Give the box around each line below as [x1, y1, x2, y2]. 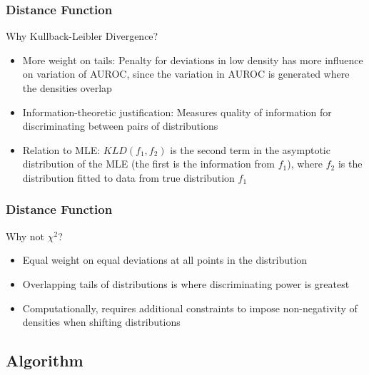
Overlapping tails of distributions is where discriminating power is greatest [22, 276, 350, 291]
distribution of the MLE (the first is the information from [22, 156, 275, 171]
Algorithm [6, 349, 84, 371]
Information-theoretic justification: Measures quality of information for [22, 104, 332, 119]
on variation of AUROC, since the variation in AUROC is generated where [22, 66, 350, 81]
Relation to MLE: [22, 142, 101, 157]
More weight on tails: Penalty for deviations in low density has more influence [22, 52, 363, 67]
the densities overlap [22, 81, 112, 95]
